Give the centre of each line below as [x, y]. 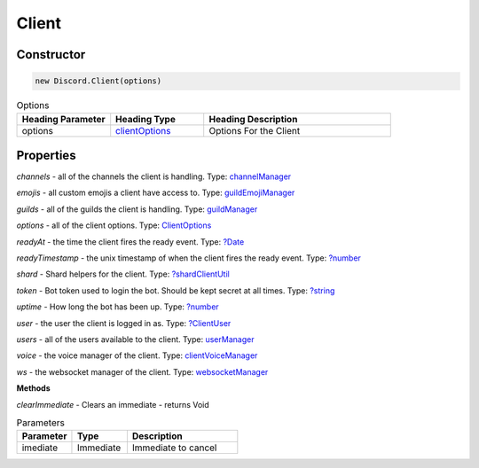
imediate [40, 448]
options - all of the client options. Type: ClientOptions [114, 225]
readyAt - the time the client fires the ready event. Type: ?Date [130, 242]
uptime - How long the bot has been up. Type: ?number [118, 307]
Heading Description [253, 119]
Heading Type [146, 119]
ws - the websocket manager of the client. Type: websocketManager [142, 371]
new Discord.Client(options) [98, 81]
